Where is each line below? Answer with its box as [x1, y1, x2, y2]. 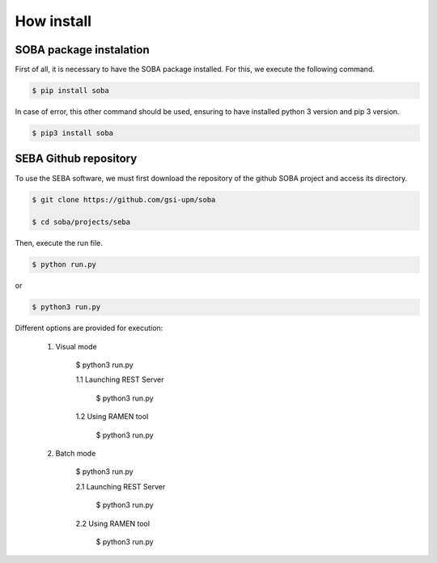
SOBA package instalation [15, 43, 150, 57]
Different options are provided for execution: [15, 324, 163, 333]
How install [15, 12, 92, 30]
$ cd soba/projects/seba [32, 218, 131, 226]
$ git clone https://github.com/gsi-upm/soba [32, 195, 216, 204]
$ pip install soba [32, 86, 109, 95]
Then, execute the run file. [15, 239, 103, 248]
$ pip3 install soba [32, 129, 113, 138]
